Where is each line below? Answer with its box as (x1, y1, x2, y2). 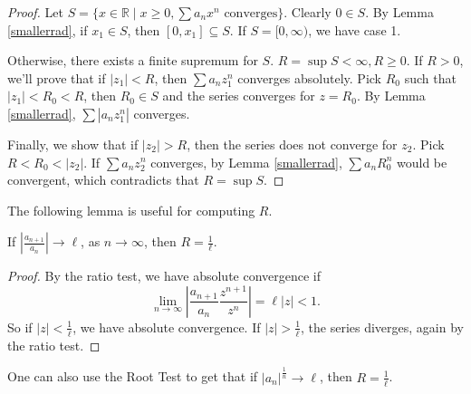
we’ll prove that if (7, 68, 106, 87)
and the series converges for (162, 86, 315, 105)
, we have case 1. (308, 20, 401, 39)
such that (404, 68, 457, 87)
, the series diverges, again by (301, 317, 464, 336)
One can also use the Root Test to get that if (7, 367, 258, 386)
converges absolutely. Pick (237, 68, 381, 87)
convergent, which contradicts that (7, 170, 199, 189)
